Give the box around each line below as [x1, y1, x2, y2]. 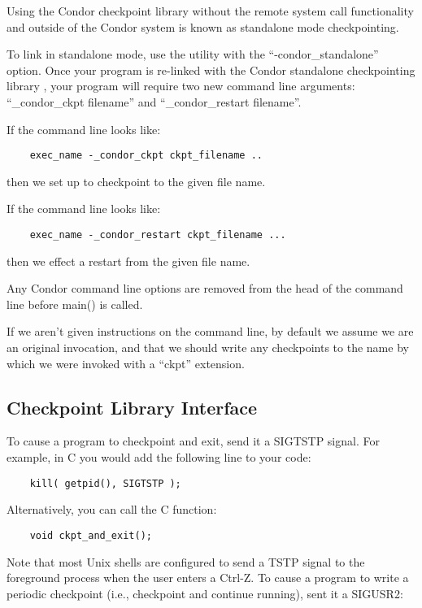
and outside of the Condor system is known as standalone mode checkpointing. [7, 18, 399, 35]
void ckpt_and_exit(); [29, 529, 152, 541]
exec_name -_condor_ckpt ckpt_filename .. [29, 150, 263, 162]
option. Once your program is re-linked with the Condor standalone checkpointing [7, 61, 415, 78]
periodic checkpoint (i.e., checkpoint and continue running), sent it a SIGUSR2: [7, 584, 403, 601]
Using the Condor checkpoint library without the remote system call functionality [7, 2, 414, 19]
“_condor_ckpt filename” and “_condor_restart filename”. [7, 93, 302, 110]
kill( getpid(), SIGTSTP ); [29, 477, 181, 489]
